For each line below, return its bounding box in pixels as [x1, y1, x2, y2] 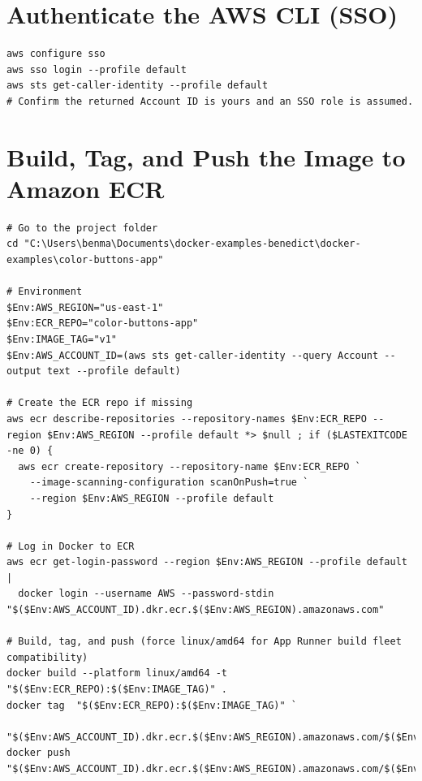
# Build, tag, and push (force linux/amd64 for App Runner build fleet [6, 636, 402, 648]
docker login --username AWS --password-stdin [18, 588, 274, 600]
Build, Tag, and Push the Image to [6, 140, 406, 173]
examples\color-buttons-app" [6, 254, 164, 265]
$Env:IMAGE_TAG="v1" [6, 333, 118, 345]
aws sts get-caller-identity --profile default [6, 80, 269, 92]
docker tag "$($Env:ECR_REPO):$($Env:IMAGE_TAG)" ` [6, 699, 297, 711]
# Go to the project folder [6, 222, 158, 234]
